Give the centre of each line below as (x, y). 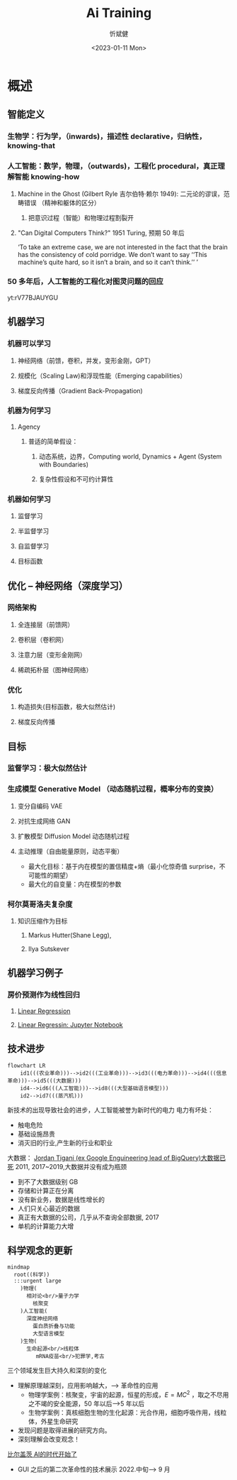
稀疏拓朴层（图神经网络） (55, 669)
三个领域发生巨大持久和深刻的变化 (57, 1371)
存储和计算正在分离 (46, 1190)
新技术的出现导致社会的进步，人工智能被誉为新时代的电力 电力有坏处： (110, 1109)
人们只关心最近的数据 (48, 1208)
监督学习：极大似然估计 (47, 768)
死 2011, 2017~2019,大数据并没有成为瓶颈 (67, 1166)
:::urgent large (37, 1281)
